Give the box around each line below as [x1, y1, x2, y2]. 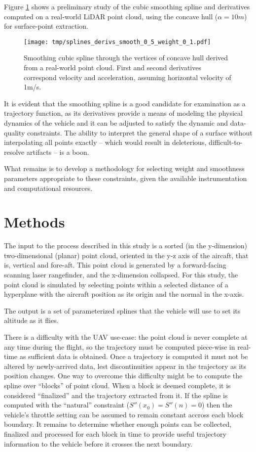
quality [4, 127, 25, 137]
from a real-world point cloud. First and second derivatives [24, 62, 201, 73]
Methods [4, 212, 65, 232]
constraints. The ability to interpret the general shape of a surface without [27, 127, 253, 137]
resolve [4, 146, 25, 157]
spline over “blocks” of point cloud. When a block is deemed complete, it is [4, 380, 231, 390]
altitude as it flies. [4, 315, 59, 325]
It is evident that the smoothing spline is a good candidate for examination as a [4, 98, 246, 108]
